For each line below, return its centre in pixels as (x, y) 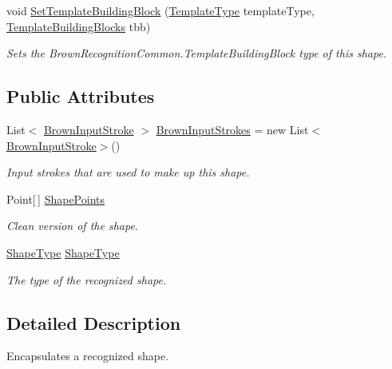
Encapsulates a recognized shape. (88, 356)
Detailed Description (94, 322)
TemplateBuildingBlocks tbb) (79, 26)
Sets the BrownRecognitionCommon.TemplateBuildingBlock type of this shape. (197, 53)
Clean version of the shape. (73, 226)
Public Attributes (81, 96)
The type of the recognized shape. (87, 279)
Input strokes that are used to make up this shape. (128, 172)
